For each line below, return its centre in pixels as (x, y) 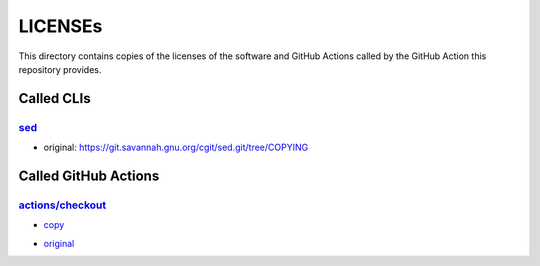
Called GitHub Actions (89, 175)
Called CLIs (54, 98)
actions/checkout (62, 205)
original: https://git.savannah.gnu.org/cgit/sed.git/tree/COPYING (176, 147)
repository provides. (60, 69)
